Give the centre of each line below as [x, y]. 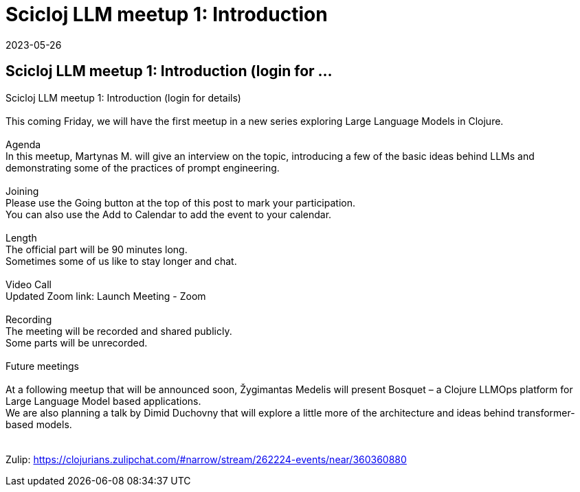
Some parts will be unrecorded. [77, 342]
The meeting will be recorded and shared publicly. [119, 331]
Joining [22, 191]
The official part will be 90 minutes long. [97, 249]
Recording [29, 319]
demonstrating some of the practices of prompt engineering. [143, 167]
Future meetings [42, 366]
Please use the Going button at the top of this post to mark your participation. [181, 202]
